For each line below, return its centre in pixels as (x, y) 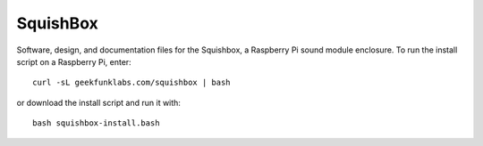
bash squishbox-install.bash (96, 123)
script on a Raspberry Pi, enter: (74, 61)
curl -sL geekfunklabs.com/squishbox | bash (132, 83)
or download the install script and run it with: (98, 102)
